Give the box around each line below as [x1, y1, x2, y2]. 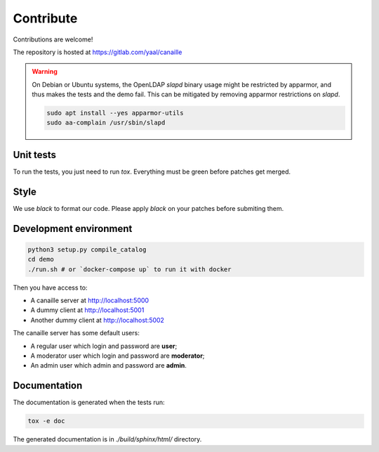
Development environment [13, 222, 133, 235]
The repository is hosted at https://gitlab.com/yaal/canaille [13, 48, 182, 56]
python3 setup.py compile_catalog [27, 245, 147, 253]
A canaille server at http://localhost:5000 [30, 296, 149, 305]
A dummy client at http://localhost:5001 [30, 306, 145, 314]
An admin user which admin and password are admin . [30, 361, 187, 370]
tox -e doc [27, 417, 65, 425]
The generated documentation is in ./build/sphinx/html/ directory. [13, 435, 202, 444]
